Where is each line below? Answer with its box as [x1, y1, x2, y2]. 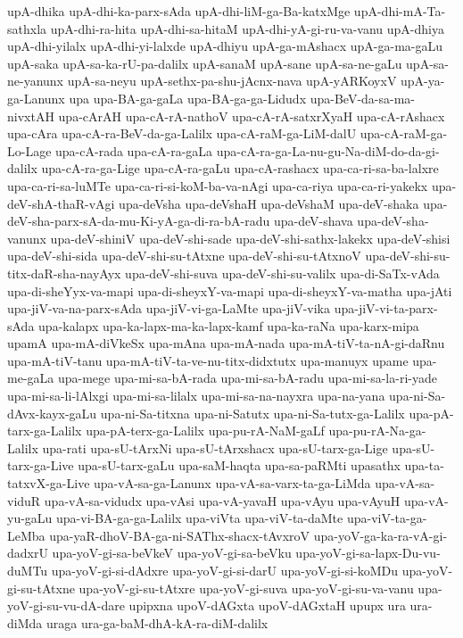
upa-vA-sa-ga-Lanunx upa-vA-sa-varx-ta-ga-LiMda [94, 474, 371, 493]
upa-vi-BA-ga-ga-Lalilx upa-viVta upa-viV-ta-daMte [56, 509, 343, 527]
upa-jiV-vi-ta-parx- [334, 299, 438, 318]
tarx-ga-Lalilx [7, 421, 82, 440]
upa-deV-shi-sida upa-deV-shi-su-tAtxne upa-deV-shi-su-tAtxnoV [7, 246, 361, 265]
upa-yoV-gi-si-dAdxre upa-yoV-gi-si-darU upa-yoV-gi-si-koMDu [51, 561, 399, 579]
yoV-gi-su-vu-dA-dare [7, 596, 125, 615]
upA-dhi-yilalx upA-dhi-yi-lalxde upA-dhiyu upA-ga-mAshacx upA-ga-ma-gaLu [7, 37, 443, 55]
